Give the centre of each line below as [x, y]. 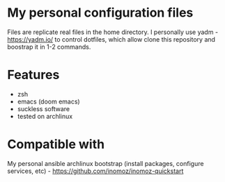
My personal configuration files [100, 13]
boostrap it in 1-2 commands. [49, 47]
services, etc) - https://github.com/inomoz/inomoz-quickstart [95, 171]
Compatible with [56, 144]
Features [33, 75]
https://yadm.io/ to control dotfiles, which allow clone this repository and [111, 39]
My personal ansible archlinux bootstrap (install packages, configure [106, 163]
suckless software [44, 108]
